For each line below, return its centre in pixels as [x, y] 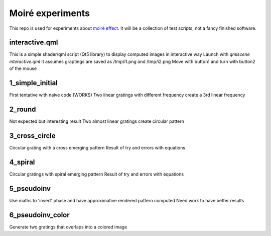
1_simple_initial [33, 83]
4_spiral [22, 162]
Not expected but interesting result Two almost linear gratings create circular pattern [97, 121]
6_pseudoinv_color [39, 215]
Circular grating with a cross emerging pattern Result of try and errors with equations [97, 147]
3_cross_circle [32, 136]
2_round [23, 109]
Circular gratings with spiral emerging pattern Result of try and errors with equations [97, 174]
